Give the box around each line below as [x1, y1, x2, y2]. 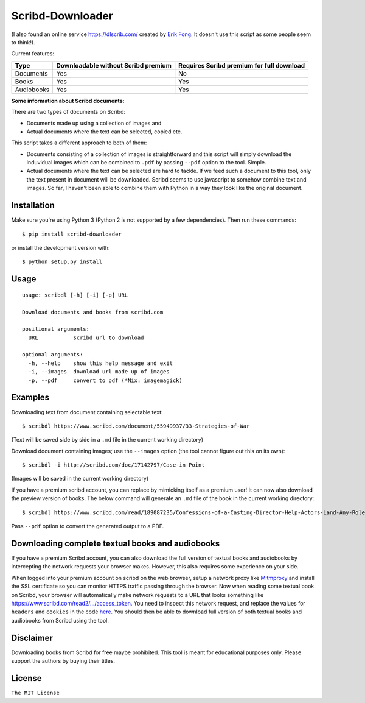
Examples [11, 392, 50, 403]
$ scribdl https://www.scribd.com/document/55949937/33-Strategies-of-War [22, 422, 250, 429]
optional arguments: [22, 351, 83, 358]
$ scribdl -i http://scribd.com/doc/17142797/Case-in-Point [22, 462, 205, 468]
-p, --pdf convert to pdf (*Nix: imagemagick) [28, 376, 182, 384]
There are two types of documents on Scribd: [11, 108, 126, 116]
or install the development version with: [11, 244, 110, 251]
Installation [11, 200, 55, 211]
